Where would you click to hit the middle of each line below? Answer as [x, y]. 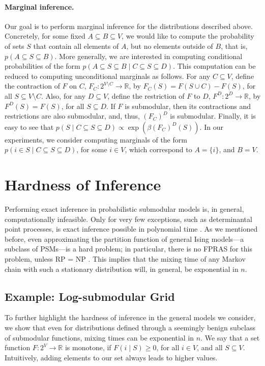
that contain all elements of [76, 46]
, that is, [234, 46]
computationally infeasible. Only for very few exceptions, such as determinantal [128, 219]
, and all [210, 347]
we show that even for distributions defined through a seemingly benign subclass [130, 327]
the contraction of [32, 86]
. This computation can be [214, 66]
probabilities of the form [42, 66]
